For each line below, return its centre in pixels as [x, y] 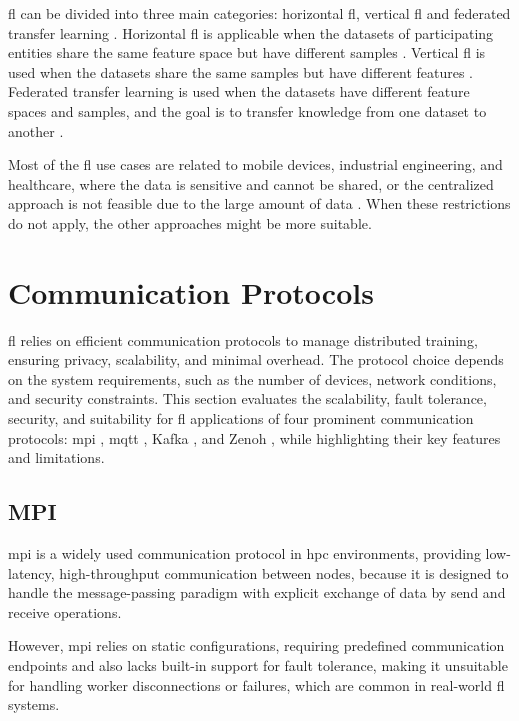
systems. [34, 704]
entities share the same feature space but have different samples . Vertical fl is [247, 52]
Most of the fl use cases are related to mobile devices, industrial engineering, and [255, 164]
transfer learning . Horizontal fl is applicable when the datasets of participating [251, 32]
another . [36, 130]
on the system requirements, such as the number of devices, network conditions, [252, 378]
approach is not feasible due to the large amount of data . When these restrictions [259, 203]
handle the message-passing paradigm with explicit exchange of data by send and [257, 592]
